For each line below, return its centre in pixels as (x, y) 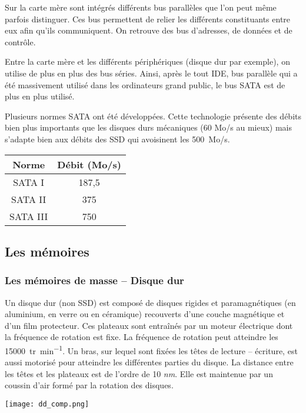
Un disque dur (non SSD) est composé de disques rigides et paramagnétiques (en (150, 302)
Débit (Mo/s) (89, 164)
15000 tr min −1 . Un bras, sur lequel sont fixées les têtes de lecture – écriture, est (151, 349)
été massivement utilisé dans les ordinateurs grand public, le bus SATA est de (145, 84)
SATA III (29, 216)
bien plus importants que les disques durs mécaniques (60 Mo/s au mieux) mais (149, 127)
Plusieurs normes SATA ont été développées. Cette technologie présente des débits (153, 116)
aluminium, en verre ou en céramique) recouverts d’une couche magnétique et (145, 314)
